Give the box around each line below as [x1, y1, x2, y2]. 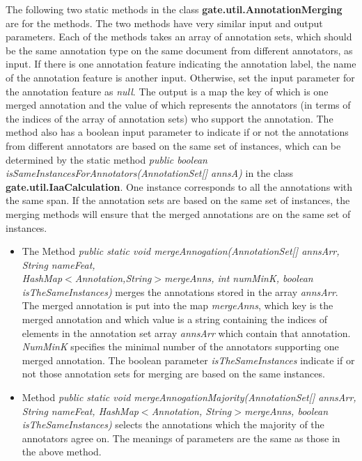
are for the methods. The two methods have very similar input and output [6, 15, 323, 30]
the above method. [22, 444, 102, 459]
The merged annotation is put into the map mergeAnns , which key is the [22, 298, 333, 313]
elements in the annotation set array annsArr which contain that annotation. [22, 325, 351, 340]
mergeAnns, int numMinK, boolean [164, 271, 313, 286]
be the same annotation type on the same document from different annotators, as [6, 42, 353, 57]
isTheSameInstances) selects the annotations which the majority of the [22, 417, 324, 432]
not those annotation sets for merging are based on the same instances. [22, 366, 325, 381]
